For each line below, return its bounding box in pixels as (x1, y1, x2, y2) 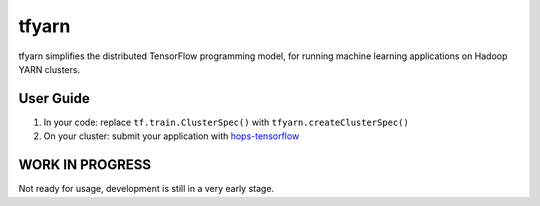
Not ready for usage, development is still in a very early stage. (18, 183, 275, 195)
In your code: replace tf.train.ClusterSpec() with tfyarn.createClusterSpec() (43, 116, 409, 128)
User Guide (18, 90, 90, 107)
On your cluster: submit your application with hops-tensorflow (43, 130, 300, 142)
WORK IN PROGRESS (18, 156, 152, 174)
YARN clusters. (18, 63, 80, 75)
